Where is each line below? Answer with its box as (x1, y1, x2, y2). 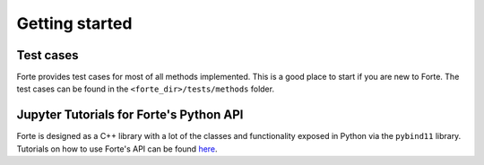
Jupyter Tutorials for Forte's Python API (16, 108, 244, 123)
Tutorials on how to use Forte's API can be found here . (16, 143, 219, 154)
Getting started (16, 13, 133, 33)
